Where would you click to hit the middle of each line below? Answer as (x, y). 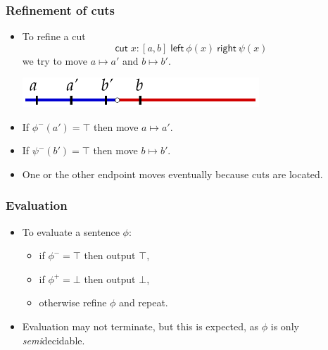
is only (285, 326)
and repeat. (144, 302)
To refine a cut (54, 36)
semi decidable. (53, 340)
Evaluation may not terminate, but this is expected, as (140, 326)
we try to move (55, 60)
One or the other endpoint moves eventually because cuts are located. (172, 174)
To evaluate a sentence (71, 231)
